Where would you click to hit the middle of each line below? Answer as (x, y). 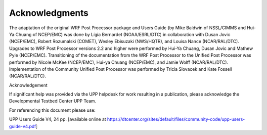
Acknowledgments (49, 13)
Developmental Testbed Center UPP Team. (53, 101)
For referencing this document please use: (52, 110)
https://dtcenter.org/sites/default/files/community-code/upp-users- (176, 119)
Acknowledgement (28, 85)
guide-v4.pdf (23, 126)
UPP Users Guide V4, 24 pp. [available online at (58, 119)
